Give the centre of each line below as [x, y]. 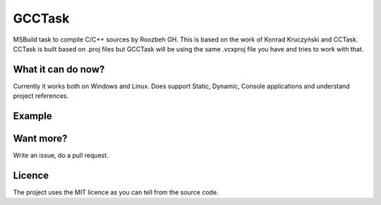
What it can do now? [59, 69]
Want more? [40, 138]
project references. [41, 96]
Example [32, 116]
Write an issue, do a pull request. [61, 156]
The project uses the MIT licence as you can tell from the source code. [116, 192]
